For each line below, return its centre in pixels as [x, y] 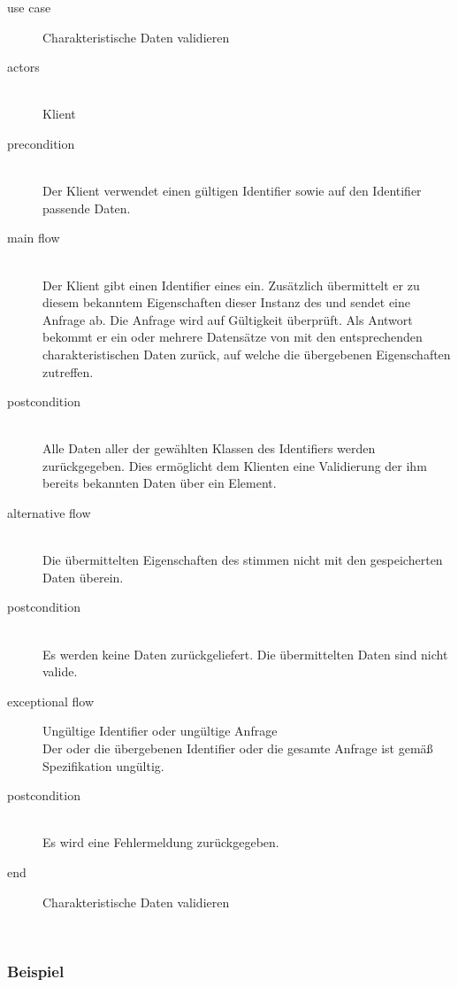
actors [23, 67]
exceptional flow [50, 701]
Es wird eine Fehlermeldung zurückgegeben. [161, 842]
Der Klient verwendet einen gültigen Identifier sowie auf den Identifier [232, 191]
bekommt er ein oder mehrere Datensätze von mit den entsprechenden [233, 337]
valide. [60, 671]
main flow [34, 238]
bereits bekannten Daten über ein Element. [160, 483]
